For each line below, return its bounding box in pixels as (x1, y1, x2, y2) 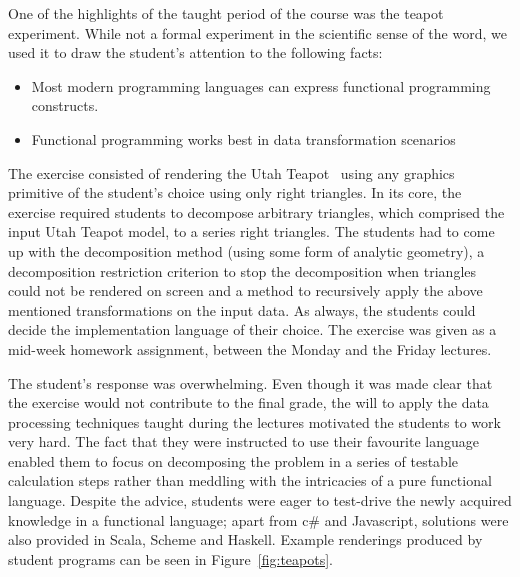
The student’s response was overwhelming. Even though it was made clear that (8, 372, 493, 393)
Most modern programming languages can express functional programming (31, 75, 491, 96)
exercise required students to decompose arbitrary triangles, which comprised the (8, 201, 505, 222)
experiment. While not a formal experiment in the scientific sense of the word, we (8, 22, 507, 43)
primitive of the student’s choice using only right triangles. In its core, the (8, 182, 462, 203)
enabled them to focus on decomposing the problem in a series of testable (8, 450, 458, 471)
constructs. (31, 95, 99, 116)
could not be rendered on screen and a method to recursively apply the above (8, 280, 483, 301)
